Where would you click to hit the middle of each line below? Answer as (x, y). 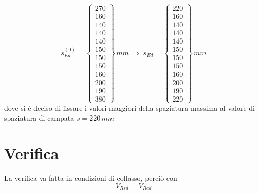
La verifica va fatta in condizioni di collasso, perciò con (91, 178)
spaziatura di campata (39, 118)
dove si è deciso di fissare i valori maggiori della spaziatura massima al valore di (129, 108)
